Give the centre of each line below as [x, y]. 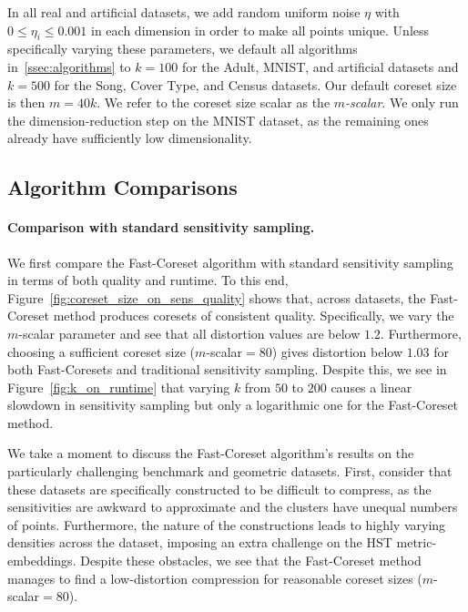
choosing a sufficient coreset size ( [102, 351]
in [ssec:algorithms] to [69, 66]
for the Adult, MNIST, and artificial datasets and [320, 66]
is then [26, 102]
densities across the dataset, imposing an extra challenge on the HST [200, 542]
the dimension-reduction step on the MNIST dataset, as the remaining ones [218, 120]
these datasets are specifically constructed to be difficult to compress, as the [219, 489]
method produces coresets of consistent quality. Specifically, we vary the [254, 316]
